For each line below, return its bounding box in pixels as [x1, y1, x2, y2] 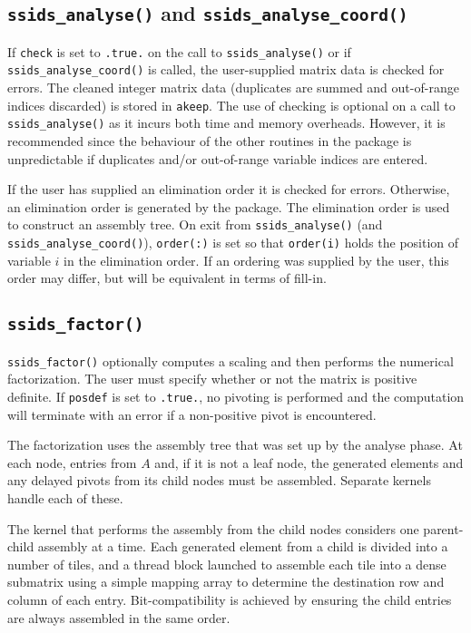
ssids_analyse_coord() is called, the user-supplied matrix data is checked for [7, 60, 445, 79]
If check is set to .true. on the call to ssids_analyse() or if [7, 42, 351, 61]
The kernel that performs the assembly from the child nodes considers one [7, 519, 419, 538]
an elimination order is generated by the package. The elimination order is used [7, 197, 450, 216]
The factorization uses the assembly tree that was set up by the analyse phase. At [7, 435, 463, 454]
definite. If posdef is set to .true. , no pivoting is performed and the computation [7, 386, 465, 405]
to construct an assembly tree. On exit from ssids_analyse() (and [7, 215, 383, 234]
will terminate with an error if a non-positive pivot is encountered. [7, 404, 377, 424]
